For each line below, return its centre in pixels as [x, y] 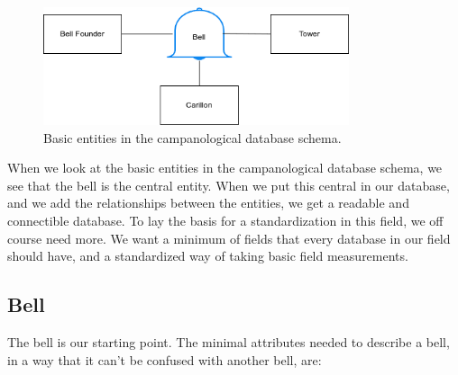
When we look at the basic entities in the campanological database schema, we [225, 168]
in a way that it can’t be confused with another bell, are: [165, 359]
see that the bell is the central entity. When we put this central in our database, [229, 185]
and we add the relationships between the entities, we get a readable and [208, 203]
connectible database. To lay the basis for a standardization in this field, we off [225, 221]
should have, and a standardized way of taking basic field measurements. [208, 256]
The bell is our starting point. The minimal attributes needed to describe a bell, [229, 342]
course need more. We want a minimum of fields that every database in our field [229, 238]
